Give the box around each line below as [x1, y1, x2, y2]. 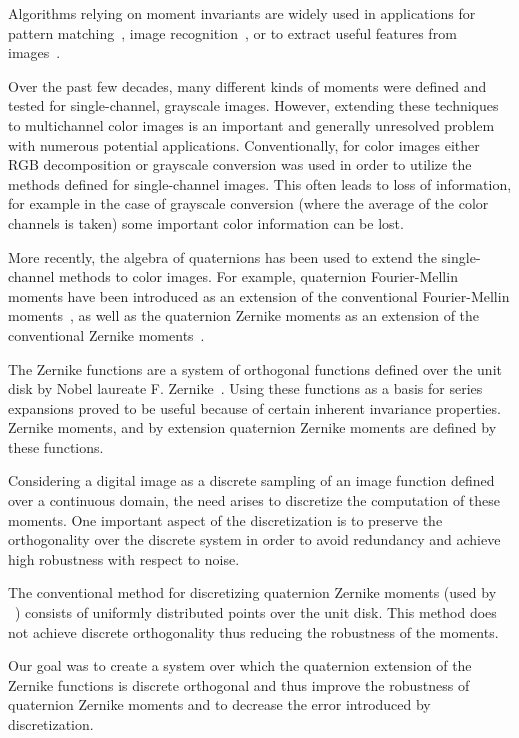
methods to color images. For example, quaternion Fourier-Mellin [58, 266, 458, 287]
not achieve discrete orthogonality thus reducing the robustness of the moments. [8, 621, 499, 642]
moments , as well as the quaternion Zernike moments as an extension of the [8, 305, 480, 326]
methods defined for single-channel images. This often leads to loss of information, [8, 173, 512, 194]
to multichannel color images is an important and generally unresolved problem [8, 114, 495, 135]
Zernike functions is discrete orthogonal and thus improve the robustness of [8, 674, 470, 695]
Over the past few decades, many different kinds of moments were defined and [8, 75, 487, 96]
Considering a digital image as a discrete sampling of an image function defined [8, 470, 495, 491]
